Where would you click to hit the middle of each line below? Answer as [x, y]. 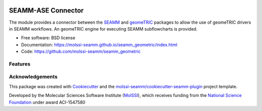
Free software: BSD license [48, 38]
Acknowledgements [33, 77]
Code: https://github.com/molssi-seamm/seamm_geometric [81, 51]
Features [20, 64]
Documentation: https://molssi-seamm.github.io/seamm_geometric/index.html [99, 45]
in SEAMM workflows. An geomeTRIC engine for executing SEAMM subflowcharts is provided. [103, 29]
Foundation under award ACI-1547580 [47, 102]
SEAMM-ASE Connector [46, 10]
